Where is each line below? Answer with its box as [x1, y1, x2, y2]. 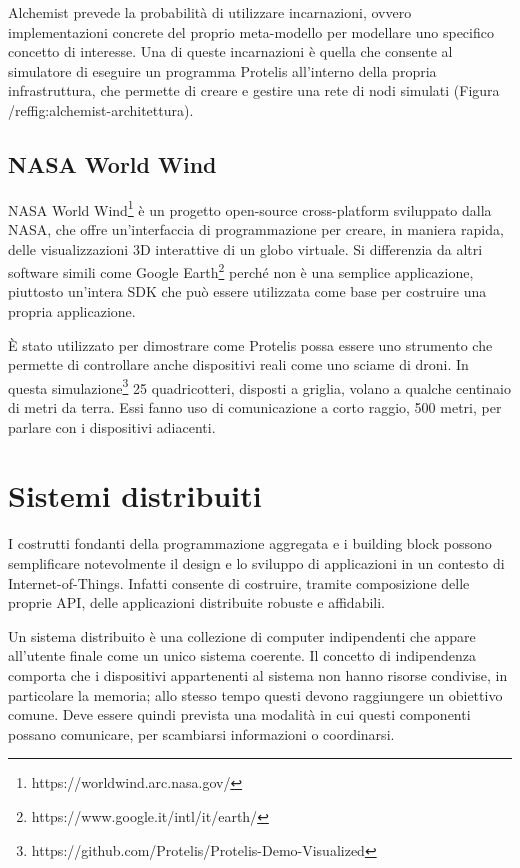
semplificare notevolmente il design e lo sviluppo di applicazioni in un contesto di [8, 552, 505, 573]
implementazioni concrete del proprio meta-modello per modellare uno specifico [8, 21, 494, 42]
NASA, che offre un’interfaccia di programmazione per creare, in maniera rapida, [8, 219, 504, 240]
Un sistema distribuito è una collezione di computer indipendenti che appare [8, 625, 476, 646]
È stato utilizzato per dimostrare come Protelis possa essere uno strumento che [8, 334, 493, 355]
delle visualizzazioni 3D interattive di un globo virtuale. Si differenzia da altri [8, 238, 483, 259]
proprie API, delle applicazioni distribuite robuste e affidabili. [8, 592, 386, 613]
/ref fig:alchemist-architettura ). [8, 99, 194, 120]
